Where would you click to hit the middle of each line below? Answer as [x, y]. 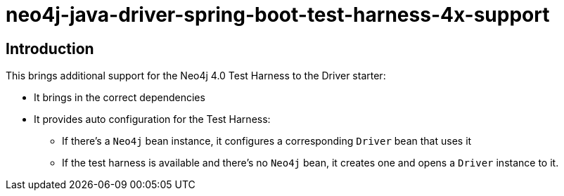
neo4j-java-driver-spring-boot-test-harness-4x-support [278, 15]
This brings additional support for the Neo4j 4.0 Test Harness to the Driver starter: [196, 76]
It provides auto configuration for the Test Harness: [152, 119]
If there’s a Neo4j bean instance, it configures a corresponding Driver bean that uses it [267, 141]
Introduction [50, 48]
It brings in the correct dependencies [120, 98]
